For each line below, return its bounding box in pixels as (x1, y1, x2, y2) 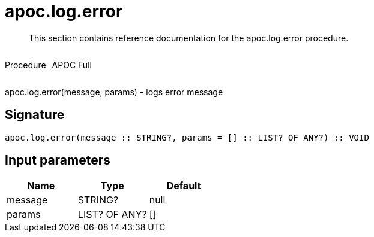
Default (166, 180, 201, 192)
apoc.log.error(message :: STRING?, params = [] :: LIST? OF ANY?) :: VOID (5, 132, 369, 142)
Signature (5, 107, 65, 123)
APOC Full (52, 59, 92, 70)
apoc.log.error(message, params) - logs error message (5, 86, 223, 97)
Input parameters (5, 153, 111, 168)
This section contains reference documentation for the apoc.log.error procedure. (29, 32, 349, 43)
